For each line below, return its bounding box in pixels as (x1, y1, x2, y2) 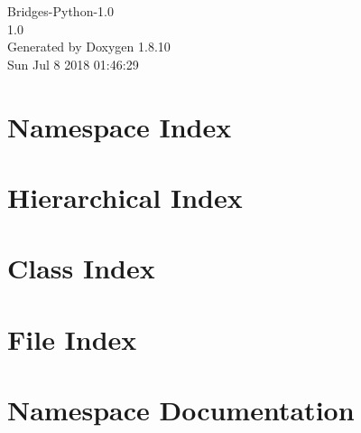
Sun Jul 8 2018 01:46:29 (7, 54, 139, 73)
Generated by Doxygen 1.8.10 (7, 37, 171, 56)
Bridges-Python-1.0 (7, 2, 114, 20)
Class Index (7, 249, 155, 287)
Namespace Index (7, 108, 232, 145)
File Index (7, 320, 137, 357)
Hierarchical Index (7, 178, 243, 215)
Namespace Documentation (7, 391, 355, 428)
